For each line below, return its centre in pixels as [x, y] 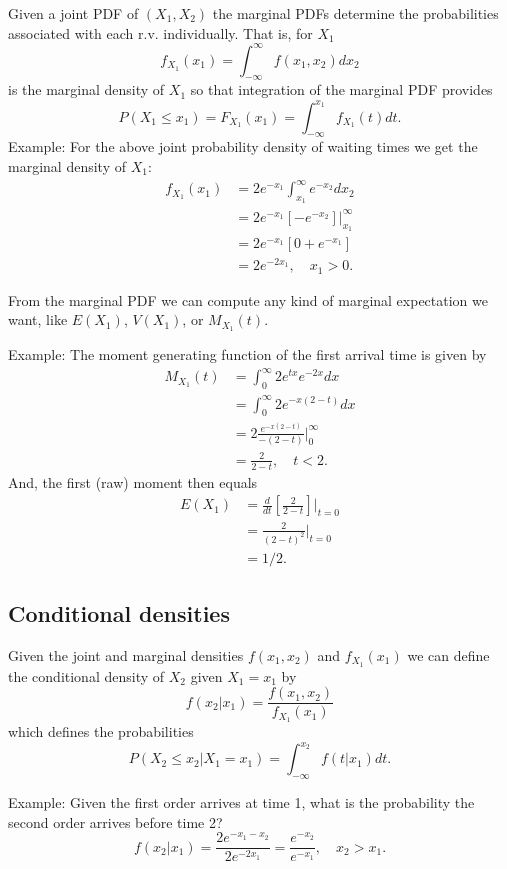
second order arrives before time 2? [115, 821]
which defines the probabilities [101, 731]
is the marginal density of [86, 89]
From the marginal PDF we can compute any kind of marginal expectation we [248, 299]
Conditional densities [119, 613]
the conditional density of [86, 675]
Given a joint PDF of [73, 13]
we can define [448, 654]
